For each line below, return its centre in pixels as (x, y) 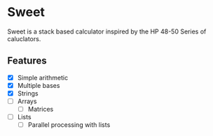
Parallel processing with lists (69, 125)
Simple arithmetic (43, 77)
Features (27, 61)
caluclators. (24, 38)
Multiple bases (39, 85)
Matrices (41, 109)
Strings (28, 93)
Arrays (27, 101)
